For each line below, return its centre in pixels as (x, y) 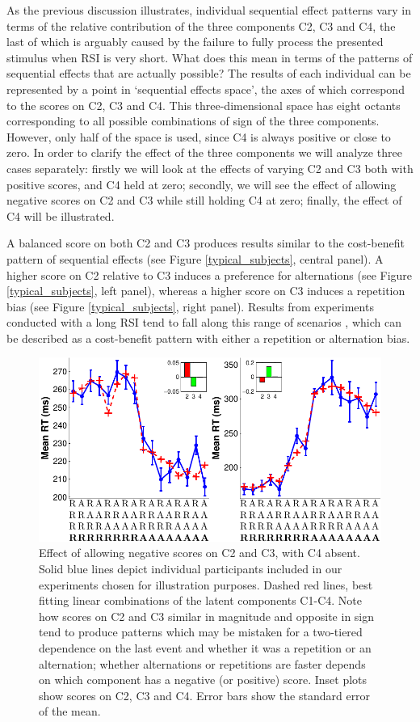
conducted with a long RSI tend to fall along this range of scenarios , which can (204, 322)
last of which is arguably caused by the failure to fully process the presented (195, 42)
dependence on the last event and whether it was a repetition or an (205, 647)
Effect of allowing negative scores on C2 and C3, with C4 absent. (199, 553)
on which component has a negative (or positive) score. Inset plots (203, 680)
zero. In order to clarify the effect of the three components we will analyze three (204, 152)
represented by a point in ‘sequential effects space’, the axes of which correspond (206, 89)
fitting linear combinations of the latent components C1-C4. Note (200, 600)
